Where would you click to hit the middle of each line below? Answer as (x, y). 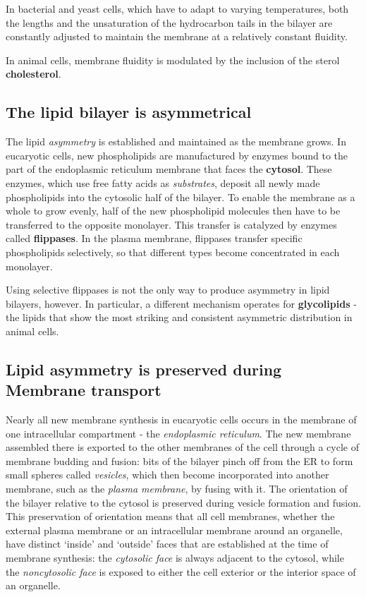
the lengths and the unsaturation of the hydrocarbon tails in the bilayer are (169, 22)
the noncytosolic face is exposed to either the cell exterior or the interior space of (181, 571)
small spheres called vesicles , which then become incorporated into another (167, 475)
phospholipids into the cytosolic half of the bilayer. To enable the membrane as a (181, 197)
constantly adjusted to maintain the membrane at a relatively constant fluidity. (177, 36)
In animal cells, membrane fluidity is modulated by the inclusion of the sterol (173, 60)
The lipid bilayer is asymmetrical (129, 112)
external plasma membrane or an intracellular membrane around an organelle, (174, 530)
